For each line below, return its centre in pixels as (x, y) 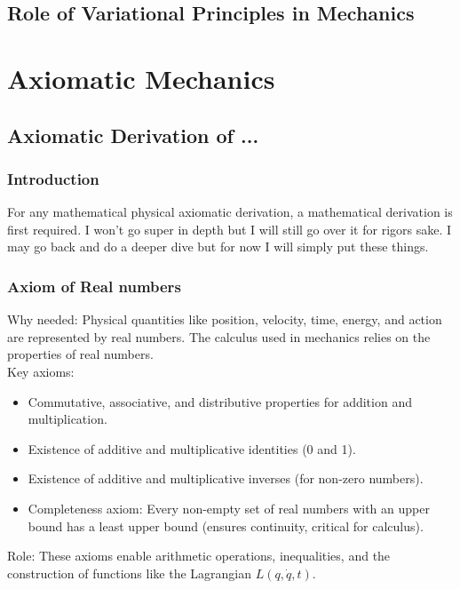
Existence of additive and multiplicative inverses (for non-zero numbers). (226, 478)
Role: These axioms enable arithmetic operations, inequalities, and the (199, 556)
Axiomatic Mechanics (141, 78)
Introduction (53, 178)
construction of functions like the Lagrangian (130, 573)
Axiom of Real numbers (94, 286)
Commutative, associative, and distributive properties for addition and (220, 401)
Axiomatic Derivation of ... (133, 135)
